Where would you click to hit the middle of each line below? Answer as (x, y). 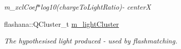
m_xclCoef (21, 7)
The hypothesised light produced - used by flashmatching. (91, 41)
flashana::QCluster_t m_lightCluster (62, 23)
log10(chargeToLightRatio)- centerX (96, 7)
